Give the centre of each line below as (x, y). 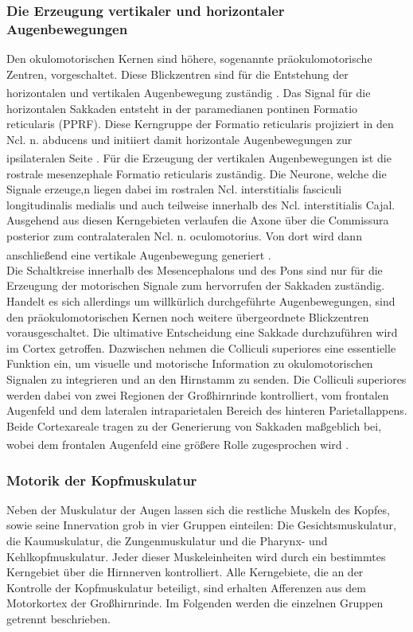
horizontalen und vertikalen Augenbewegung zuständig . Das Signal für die (189, 92)
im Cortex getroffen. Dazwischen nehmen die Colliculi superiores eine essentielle (201, 347)
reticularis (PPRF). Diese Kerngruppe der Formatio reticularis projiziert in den (200, 124)
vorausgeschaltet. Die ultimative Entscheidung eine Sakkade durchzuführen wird (202, 332)
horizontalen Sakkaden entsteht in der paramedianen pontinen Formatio (182, 108)
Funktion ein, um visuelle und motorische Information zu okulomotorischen (190, 363)
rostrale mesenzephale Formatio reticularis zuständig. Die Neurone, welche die (197, 173)
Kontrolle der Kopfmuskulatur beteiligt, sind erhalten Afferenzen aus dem (186, 587)
